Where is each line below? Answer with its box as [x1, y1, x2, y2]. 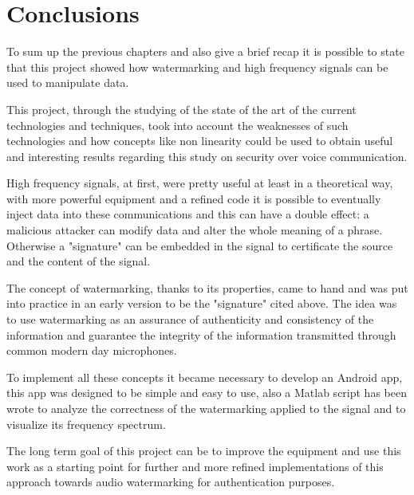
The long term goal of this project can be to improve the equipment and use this [6, 442, 401, 459]
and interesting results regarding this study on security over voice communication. [6, 147, 408, 164]
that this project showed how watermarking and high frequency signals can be [6, 58, 388, 75]
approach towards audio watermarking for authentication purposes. [6, 473, 335, 490]
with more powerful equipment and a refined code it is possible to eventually [6, 190, 381, 206]
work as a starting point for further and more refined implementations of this [6, 458, 384, 474]
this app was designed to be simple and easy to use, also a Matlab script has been [6, 384, 407, 401]
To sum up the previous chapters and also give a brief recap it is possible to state [6, 43, 404, 60]
